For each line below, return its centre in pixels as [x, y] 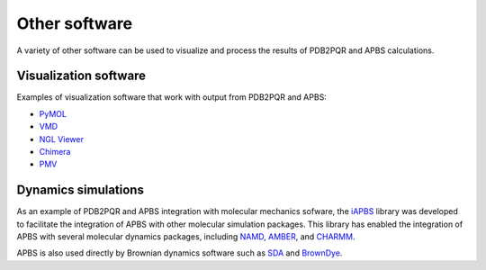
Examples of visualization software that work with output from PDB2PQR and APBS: [172, 97]
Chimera [55, 152]
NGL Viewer [62, 139]
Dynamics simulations [80, 190]
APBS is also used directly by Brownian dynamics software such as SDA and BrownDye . [180, 253]
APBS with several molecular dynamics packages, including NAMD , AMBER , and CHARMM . [186, 237]
